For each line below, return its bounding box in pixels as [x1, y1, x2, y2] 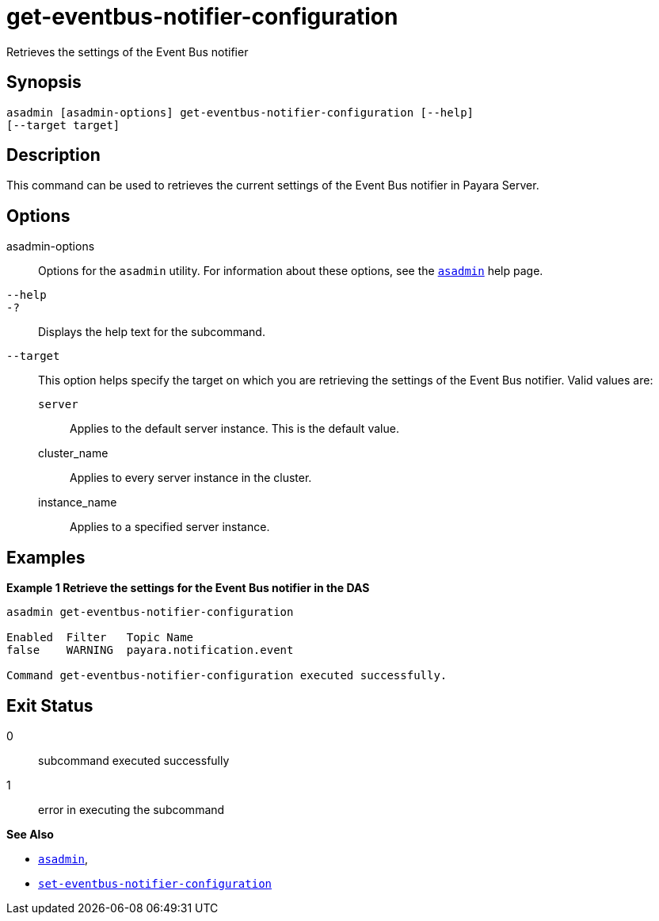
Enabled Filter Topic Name [6, 631, 194, 644]
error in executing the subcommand [38, 802, 225, 816]
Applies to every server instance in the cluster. [70, 471, 312, 485]
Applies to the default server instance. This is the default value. [70, 422, 399, 436]
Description [6, 145, 101, 166]
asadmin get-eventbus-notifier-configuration [6, 606, 294, 619]
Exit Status [6, 695, 93, 716]
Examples [6, 547, 86, 568]
